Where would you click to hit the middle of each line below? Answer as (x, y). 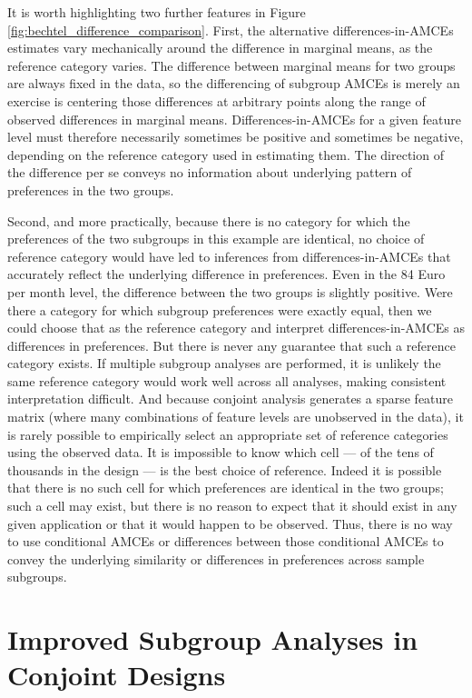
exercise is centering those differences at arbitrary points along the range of (216, 100)
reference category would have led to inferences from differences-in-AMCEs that (229, 256)
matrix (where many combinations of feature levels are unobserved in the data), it (236, 417)
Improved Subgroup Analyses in (213, 639)
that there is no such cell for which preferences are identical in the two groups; (226, 488)
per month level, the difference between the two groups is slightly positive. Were (230, 291)
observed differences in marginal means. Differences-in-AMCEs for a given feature (234, 119)
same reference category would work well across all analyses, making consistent (227, 380)
